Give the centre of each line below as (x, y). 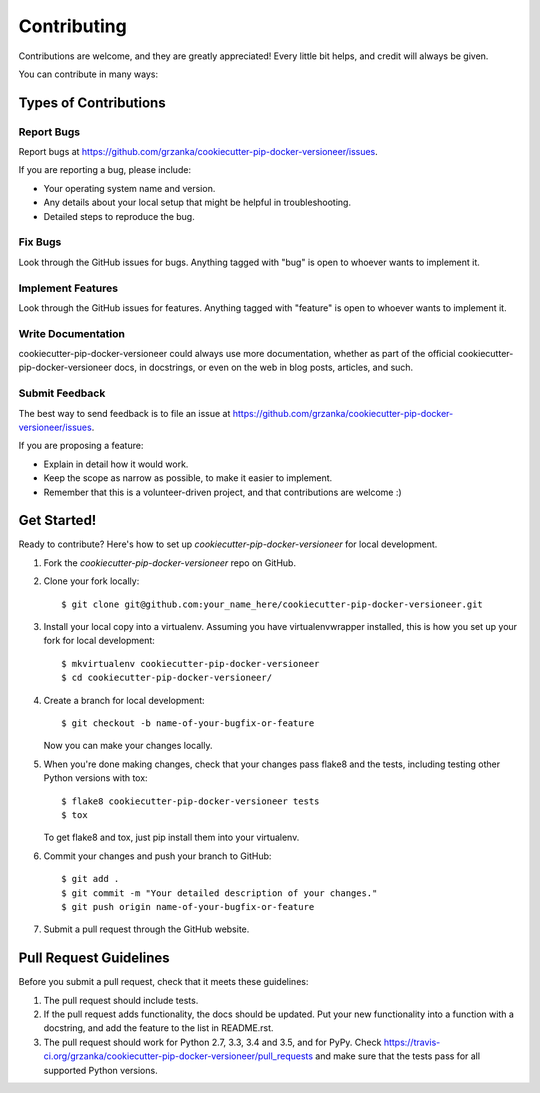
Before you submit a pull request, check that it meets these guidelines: (163, 982)
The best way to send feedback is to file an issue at (124, 413)
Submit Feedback (62, 393)
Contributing (72, 26)
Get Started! (57, 520)
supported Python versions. (101, 1070)
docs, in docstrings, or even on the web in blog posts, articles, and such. (263, 367)
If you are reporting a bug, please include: (105, 170)
